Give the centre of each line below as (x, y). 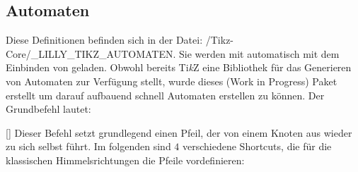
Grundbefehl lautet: (48, 109)
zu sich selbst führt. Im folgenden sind (88, 146)
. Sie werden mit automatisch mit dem (256, 53)
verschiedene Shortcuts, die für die (257, 146)
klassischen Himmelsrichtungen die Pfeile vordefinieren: (125, 160)
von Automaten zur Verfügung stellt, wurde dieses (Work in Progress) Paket (172, 81)
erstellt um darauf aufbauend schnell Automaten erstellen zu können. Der (165, 95)
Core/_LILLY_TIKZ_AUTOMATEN (89, 53)
